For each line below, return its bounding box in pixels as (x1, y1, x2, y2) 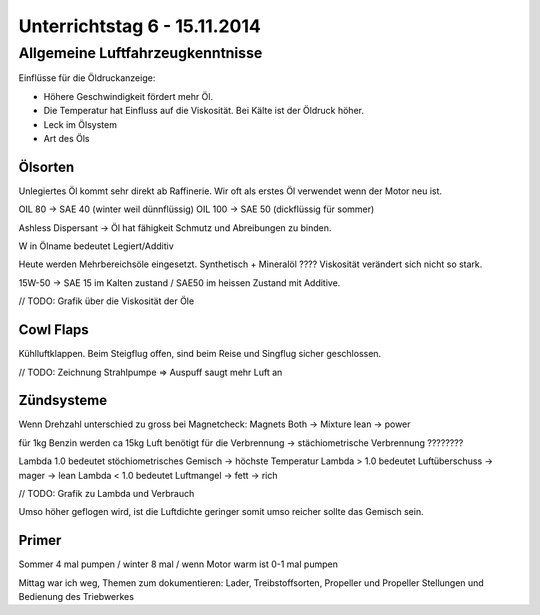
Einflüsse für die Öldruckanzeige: (18, 72, 156, 84)
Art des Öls (43, 132, 90, 144)
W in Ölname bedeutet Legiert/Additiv (18, 240, 174, 252)
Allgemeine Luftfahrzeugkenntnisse (18, 44, 263, 62)
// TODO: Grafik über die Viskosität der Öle (18, 295, 195, 307)
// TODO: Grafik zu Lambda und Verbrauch (18, 487, 195, 499)
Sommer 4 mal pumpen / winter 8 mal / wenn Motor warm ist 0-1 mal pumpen (18, 558, 339, 570)
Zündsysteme (18, 392, 108, 409)
